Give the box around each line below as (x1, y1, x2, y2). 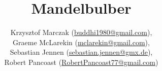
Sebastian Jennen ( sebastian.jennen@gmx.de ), (10, 47, 153, 57)
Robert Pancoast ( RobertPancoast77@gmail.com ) (4, 56, 158, 67)
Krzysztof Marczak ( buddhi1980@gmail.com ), (10, 27, 152, 38)
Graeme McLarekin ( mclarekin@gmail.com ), (13, 37, 150, 47)
